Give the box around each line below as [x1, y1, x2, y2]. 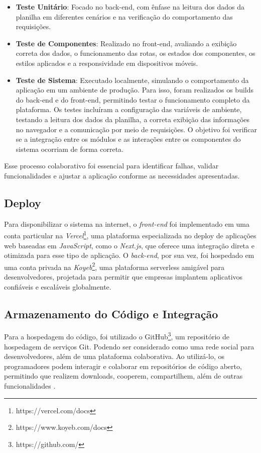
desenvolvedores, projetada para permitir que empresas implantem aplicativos [4, 271, 243, 282]
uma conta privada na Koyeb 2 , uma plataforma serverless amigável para [4, 260, 225, 272]
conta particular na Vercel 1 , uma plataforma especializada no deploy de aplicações [4, 229, 256, 240]
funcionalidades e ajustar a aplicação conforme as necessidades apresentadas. [4, 170, 240, 180]
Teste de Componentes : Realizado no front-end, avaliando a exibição [16, 38, 237, 48]
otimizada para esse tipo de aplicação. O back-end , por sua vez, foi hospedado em [4, 250, 254, 260]
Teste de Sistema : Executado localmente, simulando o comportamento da [16, 74, 249, 85]
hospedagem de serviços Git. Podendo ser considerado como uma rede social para [4, 341, 254, 351]
